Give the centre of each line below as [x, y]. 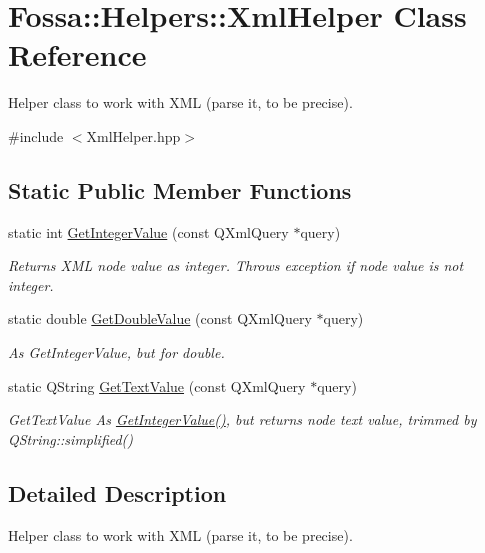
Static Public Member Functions [180, 189]
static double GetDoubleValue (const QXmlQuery [160, 318]
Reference [77, 54]
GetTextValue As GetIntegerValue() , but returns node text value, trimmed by [242, 419]
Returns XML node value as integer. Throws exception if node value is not [236, 265]
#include [36, 135]
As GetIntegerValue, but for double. [116, 352]
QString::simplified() [71, 438]
